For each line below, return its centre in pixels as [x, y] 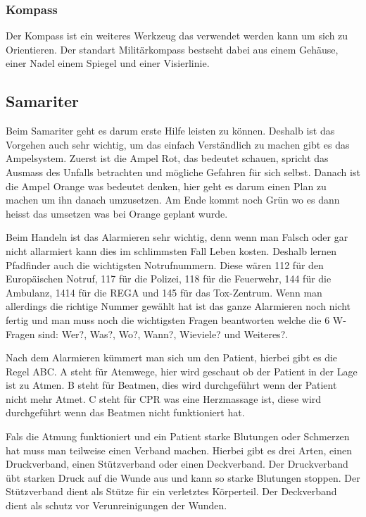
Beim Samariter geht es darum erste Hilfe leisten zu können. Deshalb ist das [170, 131]
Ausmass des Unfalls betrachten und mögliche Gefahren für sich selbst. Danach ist [183, 172]
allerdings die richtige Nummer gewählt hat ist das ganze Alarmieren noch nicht [178, 306]
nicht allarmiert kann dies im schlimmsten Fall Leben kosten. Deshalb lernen [171, 250]
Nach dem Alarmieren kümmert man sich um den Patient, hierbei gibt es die [172, 357]
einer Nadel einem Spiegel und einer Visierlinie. [108, 63]
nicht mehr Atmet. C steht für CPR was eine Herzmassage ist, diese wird [164, 398]
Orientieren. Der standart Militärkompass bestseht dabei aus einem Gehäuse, [172, 49]
